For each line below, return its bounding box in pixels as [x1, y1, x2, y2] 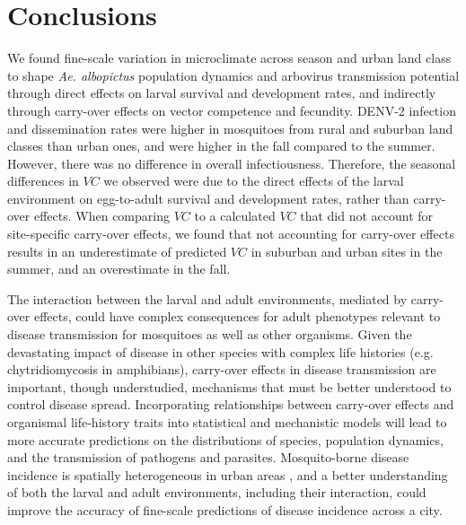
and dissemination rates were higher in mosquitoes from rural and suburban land [7, 118, 453, 137]
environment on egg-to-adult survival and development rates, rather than [7, 188, 409, 207]
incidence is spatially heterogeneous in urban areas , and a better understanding [7, 465, 448, 484]
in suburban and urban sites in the [251, 241, 443, 260]
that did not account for [300, 206, 434, 225]
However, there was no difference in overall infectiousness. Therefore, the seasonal [7, 153, 456, 172]
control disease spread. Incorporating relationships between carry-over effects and [7, 395, 454, 414]
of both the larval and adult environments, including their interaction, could [7, 483, 426, 502]
